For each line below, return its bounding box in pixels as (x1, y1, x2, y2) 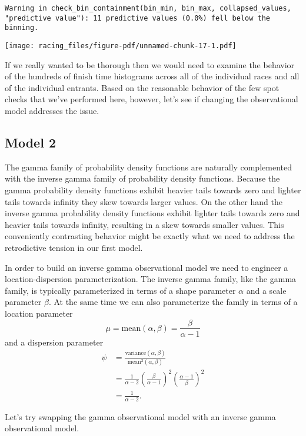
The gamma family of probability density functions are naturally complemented (5, 160, 292, 173)
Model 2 (5, 133, 56, 151)
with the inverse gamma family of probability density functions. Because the (5, 172, 280, 185)
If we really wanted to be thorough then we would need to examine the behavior (5, 58, 295, 71)
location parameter (5, 307, 73, 319)
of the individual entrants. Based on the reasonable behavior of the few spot (5, 81, 280, 93)
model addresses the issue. (5, 105, 99, 116)
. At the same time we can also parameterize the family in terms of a (48, 296, 298, 308)
